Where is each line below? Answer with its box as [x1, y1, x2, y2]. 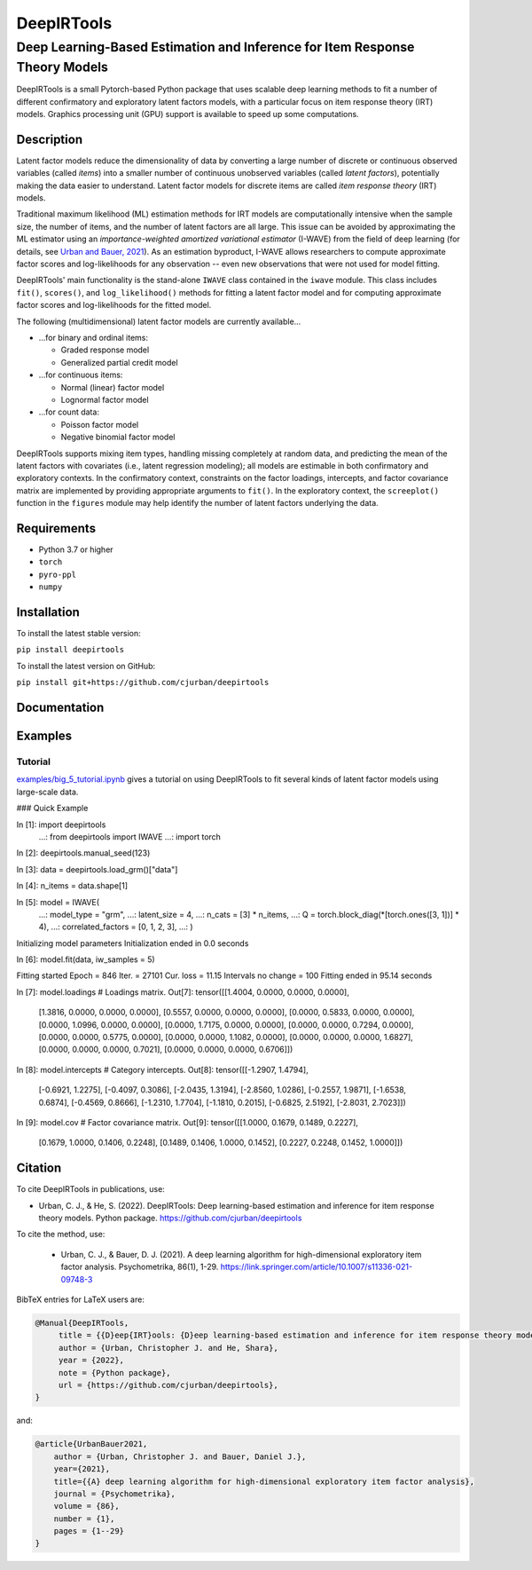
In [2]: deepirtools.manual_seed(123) [16, 848, 151, 858]
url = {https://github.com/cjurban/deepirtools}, [58, 1380, 278, 1390]
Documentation [16, 700, 105, 715]
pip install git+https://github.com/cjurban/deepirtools [16, 677, 270, 688]
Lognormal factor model [60, 394, 150, 405]
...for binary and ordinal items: [38, 333, 149, 343]
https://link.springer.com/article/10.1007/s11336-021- [220, 1261, 412, 1273]
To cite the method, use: [16, 1229, 106, 1240]
